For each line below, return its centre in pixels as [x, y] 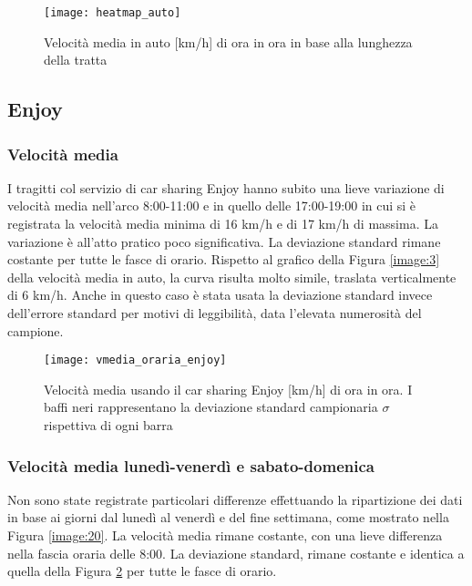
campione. [36, 330]
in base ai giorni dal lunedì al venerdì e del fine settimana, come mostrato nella [228, 517]
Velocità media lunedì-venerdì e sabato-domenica [191, 465]
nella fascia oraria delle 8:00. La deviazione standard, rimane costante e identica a [236, 553]
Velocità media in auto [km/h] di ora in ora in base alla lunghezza [228, 41]
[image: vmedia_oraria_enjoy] [135, 360]
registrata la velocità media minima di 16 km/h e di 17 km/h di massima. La [223, 224]
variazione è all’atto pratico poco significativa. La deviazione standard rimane [224, 241]
